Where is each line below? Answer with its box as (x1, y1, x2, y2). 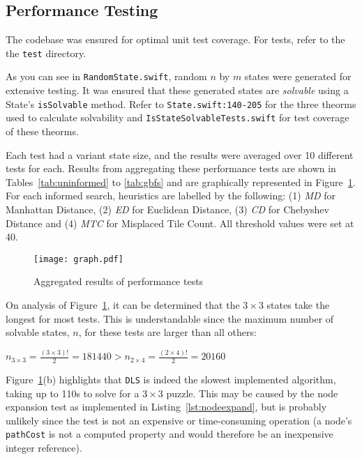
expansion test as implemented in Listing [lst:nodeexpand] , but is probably (6, 399, 327, 414)
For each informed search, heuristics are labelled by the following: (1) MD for (6, 188, 335, 203)
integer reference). (6, 440, 82, 455)
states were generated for (244, 69, 352, 84)
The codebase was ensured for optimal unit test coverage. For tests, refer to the (6, 32, 345, 47)
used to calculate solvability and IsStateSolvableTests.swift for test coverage (6, 110, 349, 125)
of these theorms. (6, 124, 79, 139)
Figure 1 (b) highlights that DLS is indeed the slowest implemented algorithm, (6, 371, 336, 386)
